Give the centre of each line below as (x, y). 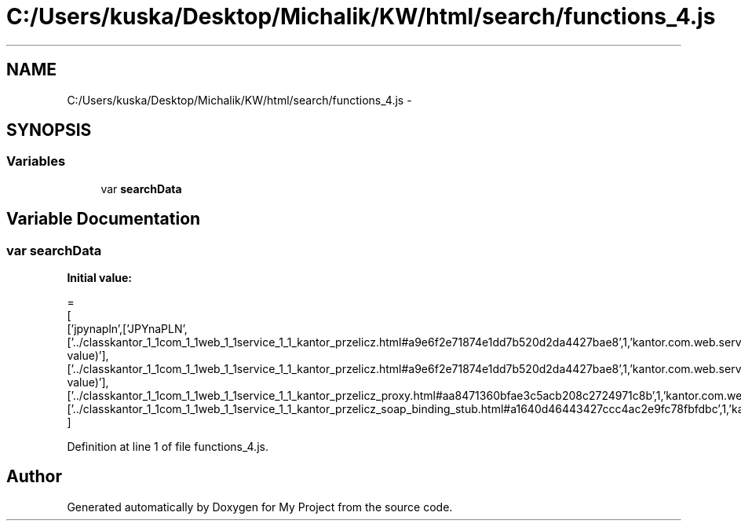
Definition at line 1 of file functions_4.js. (168, 447)
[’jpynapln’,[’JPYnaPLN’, (127, 329)
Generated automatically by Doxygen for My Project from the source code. (260, 507)
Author (34, 477)
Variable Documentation (104, 219)
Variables (36, 161)
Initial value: (99, 278)
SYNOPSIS (49, 130)
